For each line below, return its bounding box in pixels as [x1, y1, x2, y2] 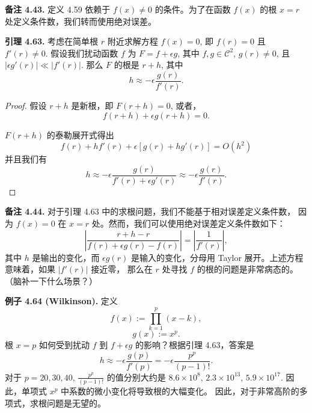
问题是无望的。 [46, 396, 106, 409]
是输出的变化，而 [32, 251, 100, 263]
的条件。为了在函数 [154, 3, 231, 15]
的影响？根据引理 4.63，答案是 [135, 338, 254, 351]
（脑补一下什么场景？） [5, 274, 97, 287]
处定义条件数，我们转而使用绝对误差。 [5, 14, 156, 27]
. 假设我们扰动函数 [45, 46, 118, 59]
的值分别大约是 [106, 370, 166, 383]
